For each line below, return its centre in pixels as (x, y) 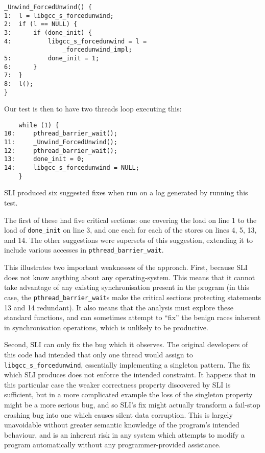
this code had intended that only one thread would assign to (99, 354)
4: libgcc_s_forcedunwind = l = (76, 41)
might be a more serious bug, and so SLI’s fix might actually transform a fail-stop (132, 404)
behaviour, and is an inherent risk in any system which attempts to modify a (125, 434)
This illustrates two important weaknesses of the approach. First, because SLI (126, 267)
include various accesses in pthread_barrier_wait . (84, 250)
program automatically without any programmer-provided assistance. (112, 445)
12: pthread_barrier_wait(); (61, 151)
